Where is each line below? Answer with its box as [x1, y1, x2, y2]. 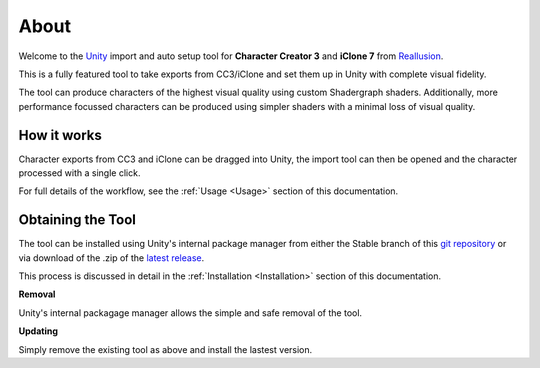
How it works [18, 126, 102, 144]
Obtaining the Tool [18, 211, 137, 229]
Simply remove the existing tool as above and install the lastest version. [18, 343, 313, 355]
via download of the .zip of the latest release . [18, 251, 205, 264]
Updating [18, 325, 59, 337]
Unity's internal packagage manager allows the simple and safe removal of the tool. [18, 306, 363, 319]
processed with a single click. [18, 167, 141, 179]
